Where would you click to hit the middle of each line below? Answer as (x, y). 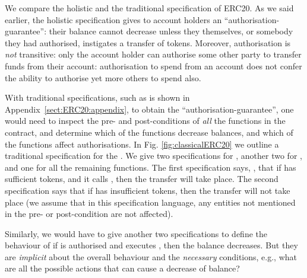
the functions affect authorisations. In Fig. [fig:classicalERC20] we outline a (142, 144)
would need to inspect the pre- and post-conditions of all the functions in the (145, 121)
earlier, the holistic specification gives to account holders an (113, 19)
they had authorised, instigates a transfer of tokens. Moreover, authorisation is (148, 42)
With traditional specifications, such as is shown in (97, 98)
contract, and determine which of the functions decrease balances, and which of (149, 132)
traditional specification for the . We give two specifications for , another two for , (153, 156)
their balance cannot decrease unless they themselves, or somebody (171, 31)
